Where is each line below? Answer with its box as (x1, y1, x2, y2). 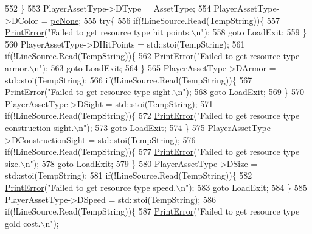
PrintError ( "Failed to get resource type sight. (5, 85, 173, 98)
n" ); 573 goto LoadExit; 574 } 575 (78, 121, 205, 133)
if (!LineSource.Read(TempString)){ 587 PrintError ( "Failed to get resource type (5, 205, 300, 218)
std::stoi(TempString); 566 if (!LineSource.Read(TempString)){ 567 (5, 73, 252, 86)
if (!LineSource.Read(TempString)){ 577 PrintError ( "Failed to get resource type (5, 145, 300, 158)
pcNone (50, 13, 79, 26)
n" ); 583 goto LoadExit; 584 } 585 (181, 180, 307, 193)
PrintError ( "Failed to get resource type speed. (5, 180, 176, 193)
